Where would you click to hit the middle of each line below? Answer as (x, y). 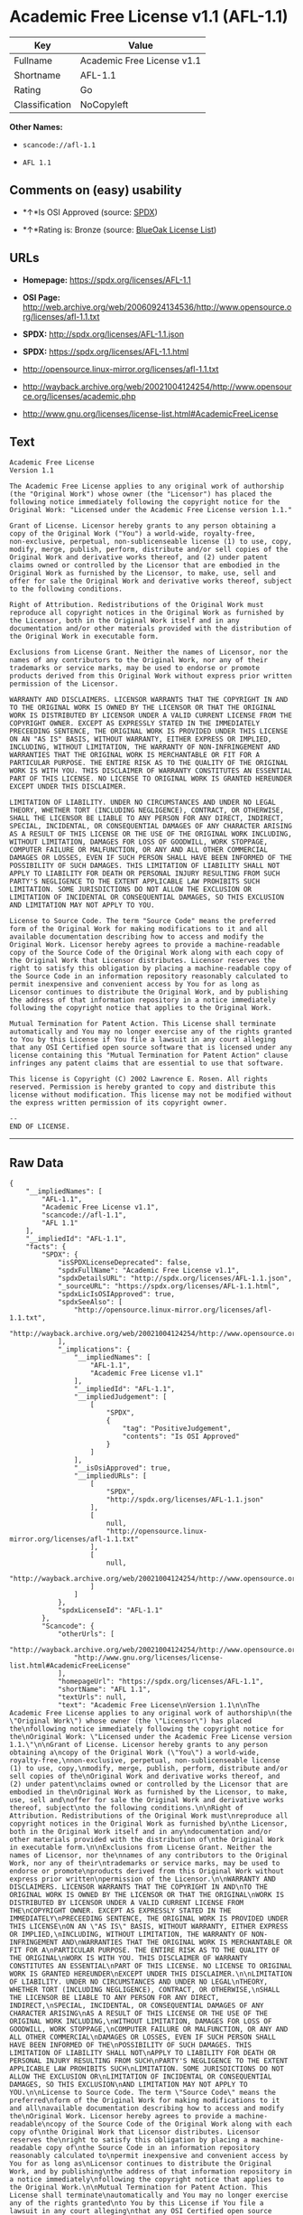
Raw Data (37, 1163)
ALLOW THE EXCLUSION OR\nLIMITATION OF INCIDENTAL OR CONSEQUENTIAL (141, 2077)
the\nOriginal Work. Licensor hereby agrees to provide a (120, 2117)
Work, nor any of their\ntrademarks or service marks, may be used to (145, 1864)
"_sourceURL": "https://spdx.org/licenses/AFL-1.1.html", (169, 1286)
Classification (43, 104)
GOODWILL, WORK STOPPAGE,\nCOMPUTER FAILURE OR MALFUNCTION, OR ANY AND (149, 2030)
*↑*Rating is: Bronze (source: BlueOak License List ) (119, 229)
